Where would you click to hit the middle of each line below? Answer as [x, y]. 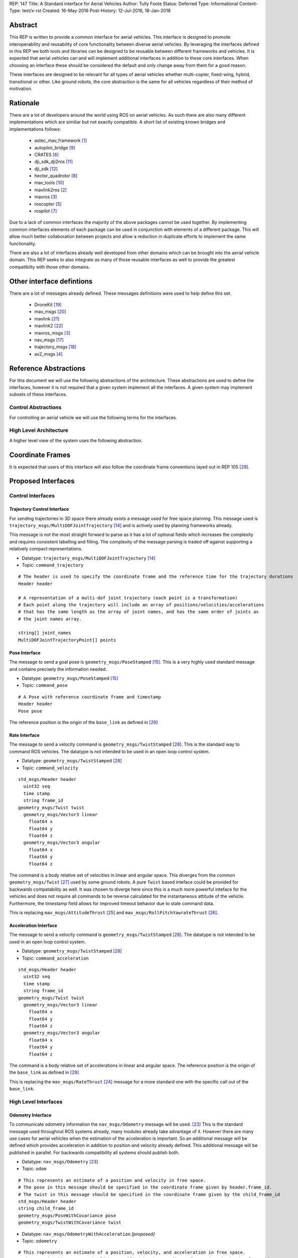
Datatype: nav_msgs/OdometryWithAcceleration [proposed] [88, 1234]
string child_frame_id [46, 1208]
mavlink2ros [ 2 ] [51, 190]
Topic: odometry [39, 1241]
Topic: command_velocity [50, 768]
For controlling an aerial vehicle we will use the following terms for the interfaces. [93, 417]
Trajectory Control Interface [39, 509]
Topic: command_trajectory [53, 565]
